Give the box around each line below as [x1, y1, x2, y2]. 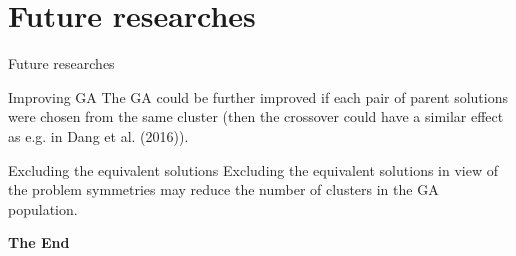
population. [8, 198, 78, 219]
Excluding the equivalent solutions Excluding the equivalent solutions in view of [8, 159, 498, 180]
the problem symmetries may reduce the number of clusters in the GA [8, 179, 439, 200]
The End [8, 232, 70, 253]
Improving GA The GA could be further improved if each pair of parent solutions [8, 86, 508, 107]
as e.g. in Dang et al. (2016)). [8, 125, 189, 146]
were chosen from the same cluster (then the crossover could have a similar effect [8, 106, 504, 127]
